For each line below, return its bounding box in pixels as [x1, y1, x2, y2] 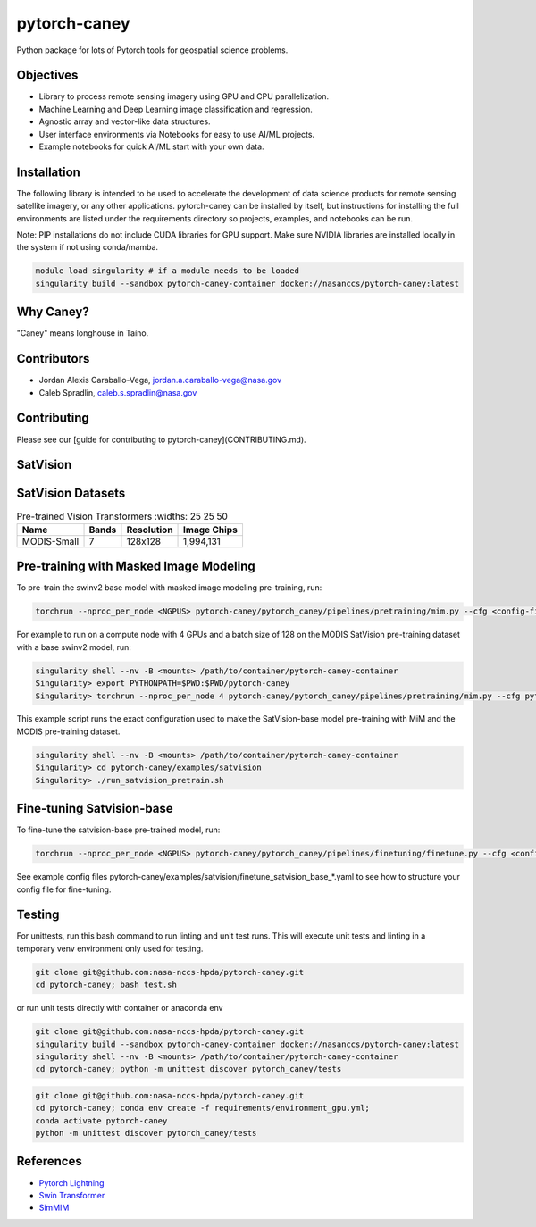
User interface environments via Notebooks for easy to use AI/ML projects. [38, 129, 315, 139]
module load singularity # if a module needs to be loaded [35, 266, 299, 276]
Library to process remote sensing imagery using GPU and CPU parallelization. [38, 91, 330, 102]
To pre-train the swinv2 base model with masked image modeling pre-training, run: [16, 582, 322, 593]
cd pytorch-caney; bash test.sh [35, 980, 178, 990]
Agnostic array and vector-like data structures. [38, 116, 211, 127]
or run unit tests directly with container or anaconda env [16, 1003, 223, 1014]
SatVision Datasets [16, 486, 126, 501]
